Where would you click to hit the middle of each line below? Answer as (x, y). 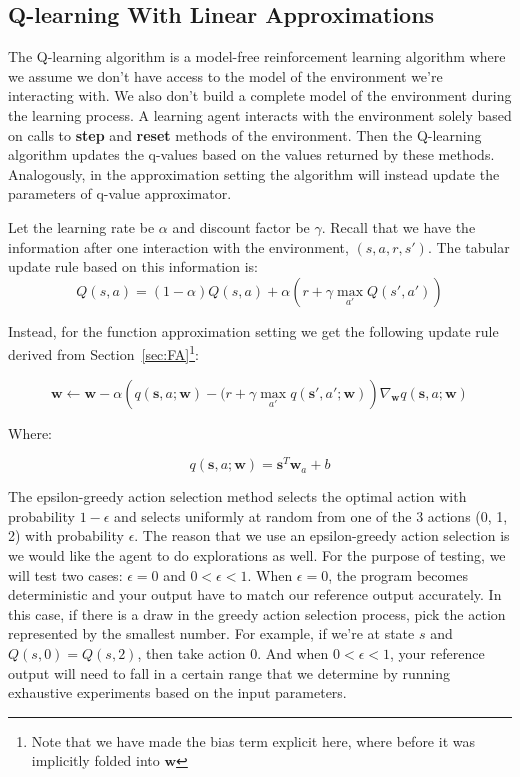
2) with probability (66, 535)
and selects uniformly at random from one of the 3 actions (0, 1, (311, 515)
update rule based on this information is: (133, 266)
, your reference (437, 653)
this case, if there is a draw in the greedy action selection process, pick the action (257, 613)
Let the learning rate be (81, 226)
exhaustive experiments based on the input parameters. (177, 692)
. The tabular (468, 246)
